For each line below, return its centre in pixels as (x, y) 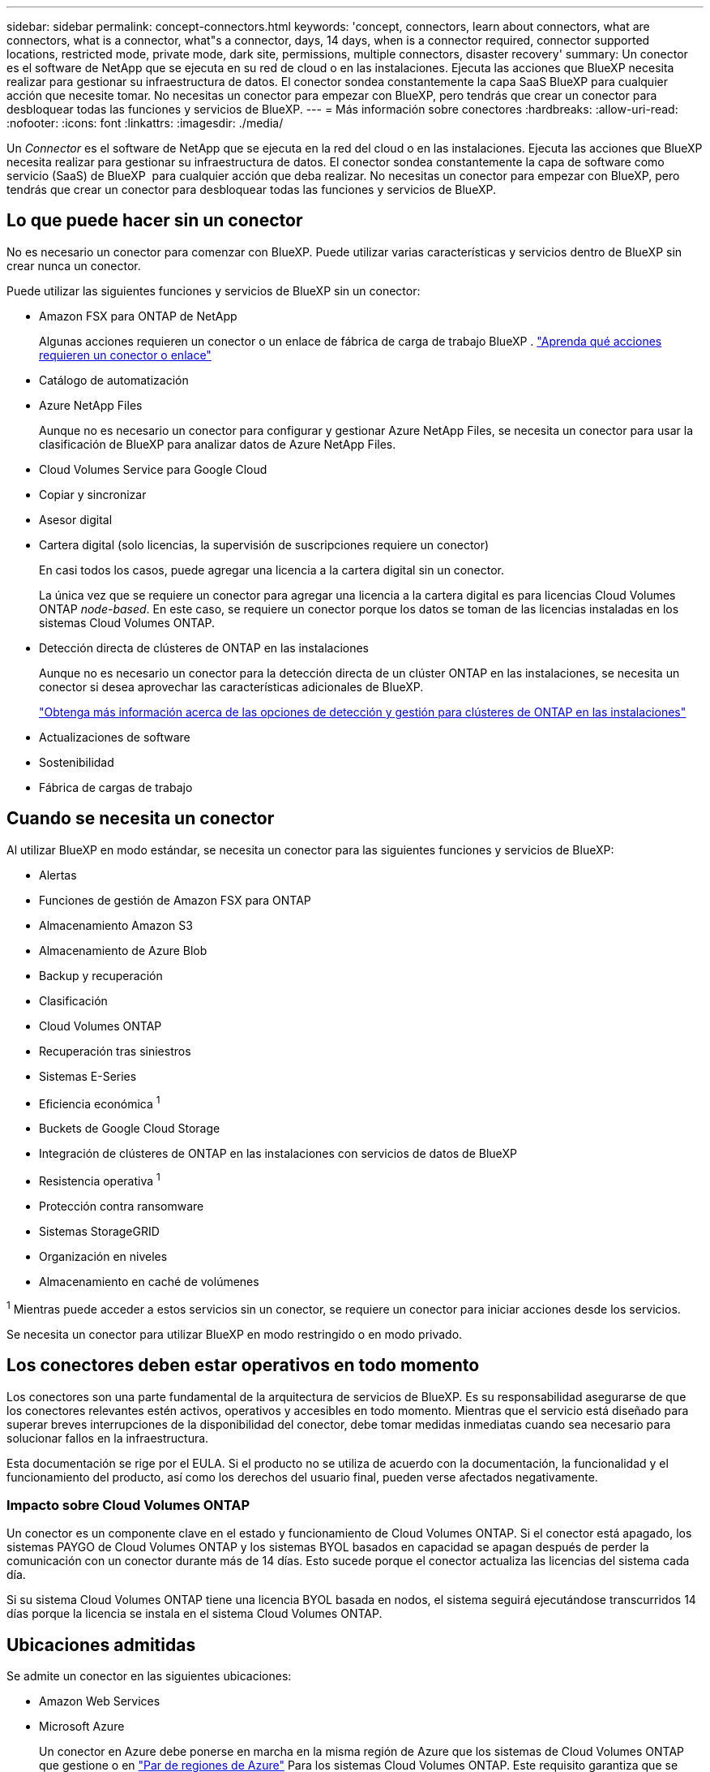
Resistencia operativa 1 (100, 1180)
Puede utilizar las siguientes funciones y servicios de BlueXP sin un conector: (214, 290)
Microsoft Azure (82, 1727)
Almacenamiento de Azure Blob (123, 950)
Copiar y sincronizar (93, 494)
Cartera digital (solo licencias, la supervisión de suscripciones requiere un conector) (264, 544)
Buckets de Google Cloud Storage (130, 1129)
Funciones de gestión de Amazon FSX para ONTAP (175, 900)
